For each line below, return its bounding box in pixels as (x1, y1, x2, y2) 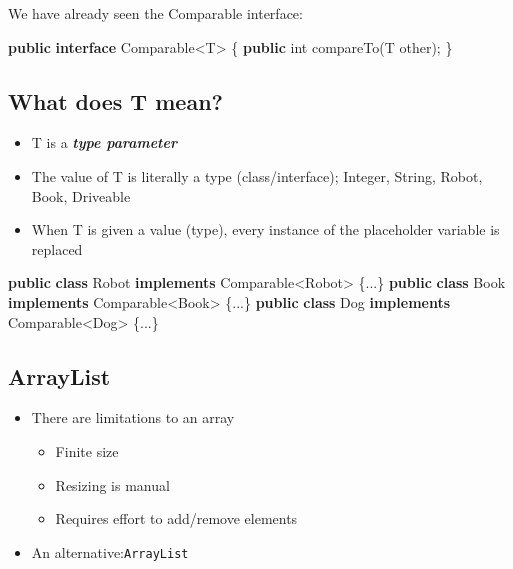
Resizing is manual (55, 474, 170, 495)
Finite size (55, 440, 119, 461)
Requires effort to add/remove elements (55, 508, 298, 529)
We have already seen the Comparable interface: (8, 3, 303, 23)
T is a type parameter (31, 132, 177, 153)
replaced (31, 238, 83, 259)
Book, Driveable (31, 185, 131, 206)
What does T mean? (8, 85, 223, 116)
